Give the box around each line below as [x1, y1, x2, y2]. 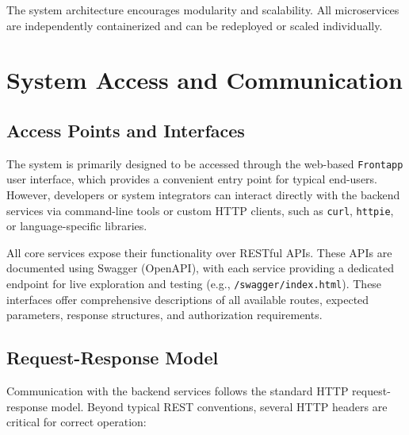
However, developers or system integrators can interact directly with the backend [6, 187, 400, 203]
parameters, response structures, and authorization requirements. [6, 306, 323, 323]
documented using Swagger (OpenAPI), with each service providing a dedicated [6, 260, 394, 276]
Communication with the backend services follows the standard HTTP [6, 383, 349, 399]
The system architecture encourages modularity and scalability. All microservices [6, 2, 399, 17]
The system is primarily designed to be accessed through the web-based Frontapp [6, 155, 403, 171]
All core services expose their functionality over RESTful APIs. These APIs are [6, 244, 392, 260]
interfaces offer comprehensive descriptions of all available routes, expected [6, 291, 369, 307]
